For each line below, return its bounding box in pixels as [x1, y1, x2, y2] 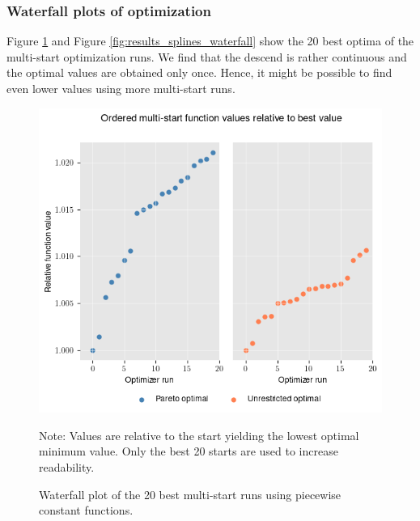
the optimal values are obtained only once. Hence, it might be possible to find [6, 64, 392, 81]
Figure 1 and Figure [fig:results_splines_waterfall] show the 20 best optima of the [6, 32, 414, 49]
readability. [39, 459, 95, 476]
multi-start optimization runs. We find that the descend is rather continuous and [6, 48, 407, 65]
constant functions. [39, 502, 134, 519]
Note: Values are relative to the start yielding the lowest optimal [39, 426, 359, 443]
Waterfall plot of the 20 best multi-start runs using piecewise [39, 485, 342, 502]
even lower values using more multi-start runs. [6, 80, 235, 96]
